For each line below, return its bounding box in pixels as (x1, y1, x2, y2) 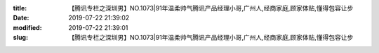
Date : (13, 14, 29, 22)
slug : (13, 33, 28, 42)
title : (13, 4, 27, 12)
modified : (13, 23, 42, 31)
